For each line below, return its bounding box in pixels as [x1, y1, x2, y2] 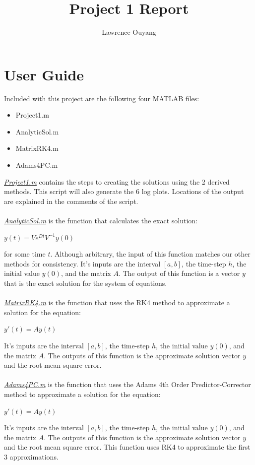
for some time [4, 249, 46, 259]
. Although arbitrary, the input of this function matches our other [50, 249, 251, 259]
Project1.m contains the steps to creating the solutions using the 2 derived [4, 176, 230, 187]
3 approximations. [4, 451, 59, 462]
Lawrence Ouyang [102, 27, 156, 37]
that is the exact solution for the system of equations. [4, 277, 167, 288]
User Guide [4, 64, 84, 84]
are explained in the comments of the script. [4, 196, 138, 206]
